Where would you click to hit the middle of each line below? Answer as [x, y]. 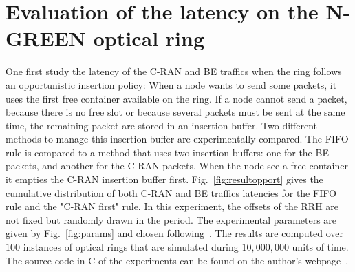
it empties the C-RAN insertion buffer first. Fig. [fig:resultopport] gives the [164, 179]
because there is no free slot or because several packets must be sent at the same [175, 112]
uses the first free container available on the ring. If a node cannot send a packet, [176, 98]
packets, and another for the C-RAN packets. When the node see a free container [177, 166]
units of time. [320, 247]
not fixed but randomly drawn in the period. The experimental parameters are [171, 219]
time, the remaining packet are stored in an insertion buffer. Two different [162, 125]
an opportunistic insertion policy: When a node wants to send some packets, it [171, 84]
